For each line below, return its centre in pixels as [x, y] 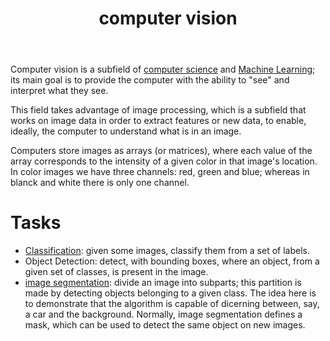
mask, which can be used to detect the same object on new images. [165, 325]
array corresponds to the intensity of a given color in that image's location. [164, 161]
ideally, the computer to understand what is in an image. [126, 131]
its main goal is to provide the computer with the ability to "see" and [150, 80]
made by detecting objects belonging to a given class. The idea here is [170, 293]
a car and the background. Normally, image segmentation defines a [163, 314]
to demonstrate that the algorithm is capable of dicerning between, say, [172, 304]
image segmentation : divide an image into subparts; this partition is [163, 283]
